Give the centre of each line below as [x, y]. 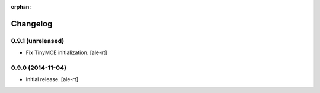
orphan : [21, 7]
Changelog [32, 24]
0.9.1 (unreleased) [38, 41]
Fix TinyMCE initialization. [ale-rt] [66, 52]
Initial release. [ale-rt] [52, 79]
